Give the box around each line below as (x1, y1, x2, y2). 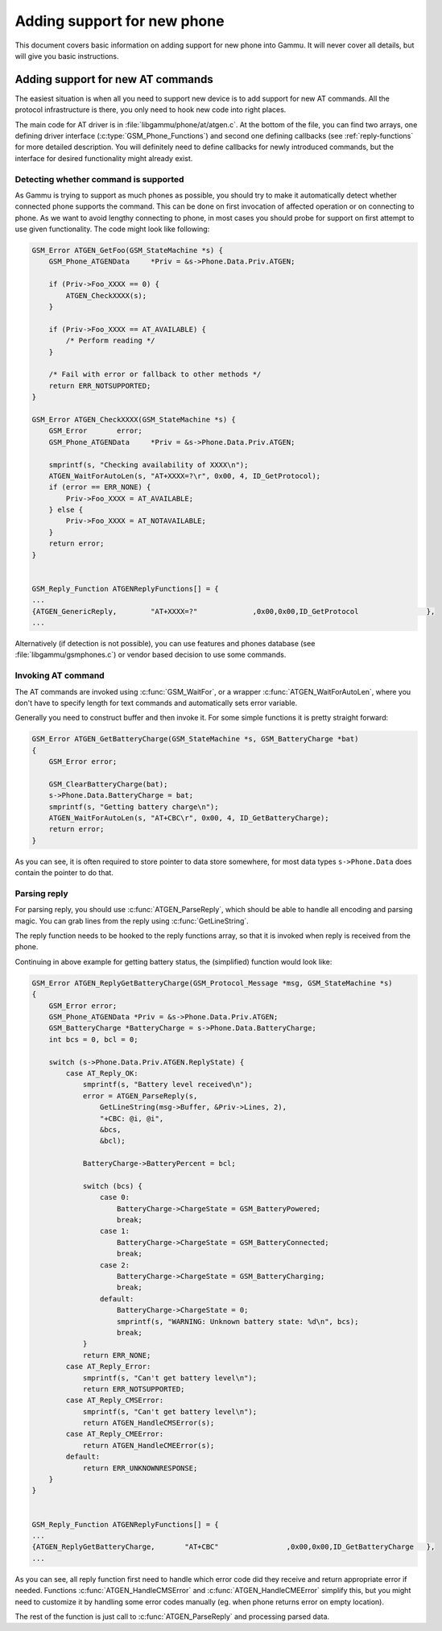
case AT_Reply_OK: (65, 1069, 138, 1077)
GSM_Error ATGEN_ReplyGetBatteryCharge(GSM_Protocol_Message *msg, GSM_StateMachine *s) (31, 978, 394, 987)
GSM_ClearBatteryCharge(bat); (48, 779, 168, 789)
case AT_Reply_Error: (65, 1362, 151, 1372)
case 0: (99, 1193, 130, 1202)
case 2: (99, 1260, 130, 1269)
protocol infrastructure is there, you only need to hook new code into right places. (14, 105, 287, 114)
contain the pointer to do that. (14, 868, 114, 878)
